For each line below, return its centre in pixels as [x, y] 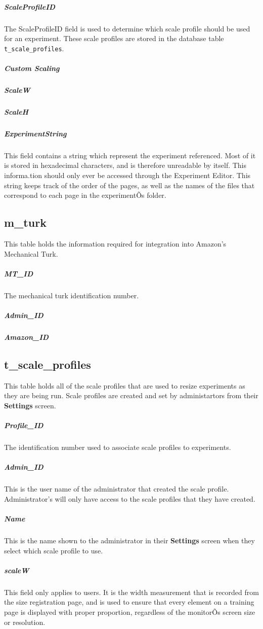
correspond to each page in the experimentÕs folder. [85, 195]
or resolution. [25, 622]
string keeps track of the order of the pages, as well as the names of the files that [129, 185]
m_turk [25, 222]
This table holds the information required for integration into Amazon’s [115, 244]
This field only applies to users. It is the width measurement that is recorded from [131, 592]
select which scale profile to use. [54, 550]
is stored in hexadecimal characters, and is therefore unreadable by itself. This [125, 165]
